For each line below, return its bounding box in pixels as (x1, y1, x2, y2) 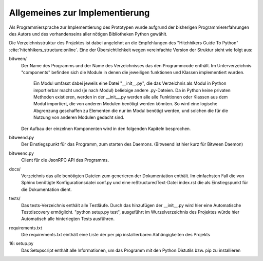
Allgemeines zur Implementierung (9, 7, 150, 18)
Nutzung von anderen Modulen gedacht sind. (33, 114, 124, 120)
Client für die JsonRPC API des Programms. (21, 157, 109, 163)
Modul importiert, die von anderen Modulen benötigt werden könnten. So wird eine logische (33, 101, 218, 107)
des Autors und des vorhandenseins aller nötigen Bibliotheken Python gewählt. (9, 31, 168, 37)
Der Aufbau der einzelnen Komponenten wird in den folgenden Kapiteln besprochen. (21, 126, 191, 131)
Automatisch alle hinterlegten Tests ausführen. (21, 216, 115, 222)
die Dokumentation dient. (21, 186, 72, 192)
